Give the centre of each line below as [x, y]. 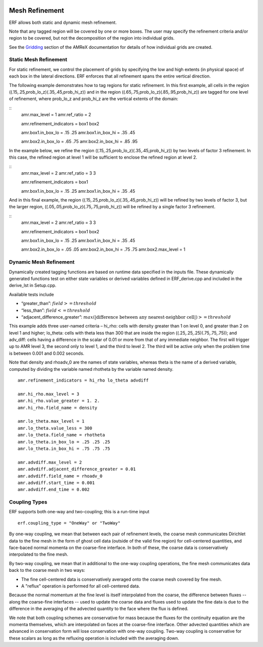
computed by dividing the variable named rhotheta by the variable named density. [91, 369]
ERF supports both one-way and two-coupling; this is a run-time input [79, 512]
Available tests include [31, 294]
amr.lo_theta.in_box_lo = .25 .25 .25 [64, 442]
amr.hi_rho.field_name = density [57, 408]
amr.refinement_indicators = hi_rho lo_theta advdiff [83, 380]
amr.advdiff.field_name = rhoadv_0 [60, 476]
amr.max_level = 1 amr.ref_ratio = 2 [56, 115]
